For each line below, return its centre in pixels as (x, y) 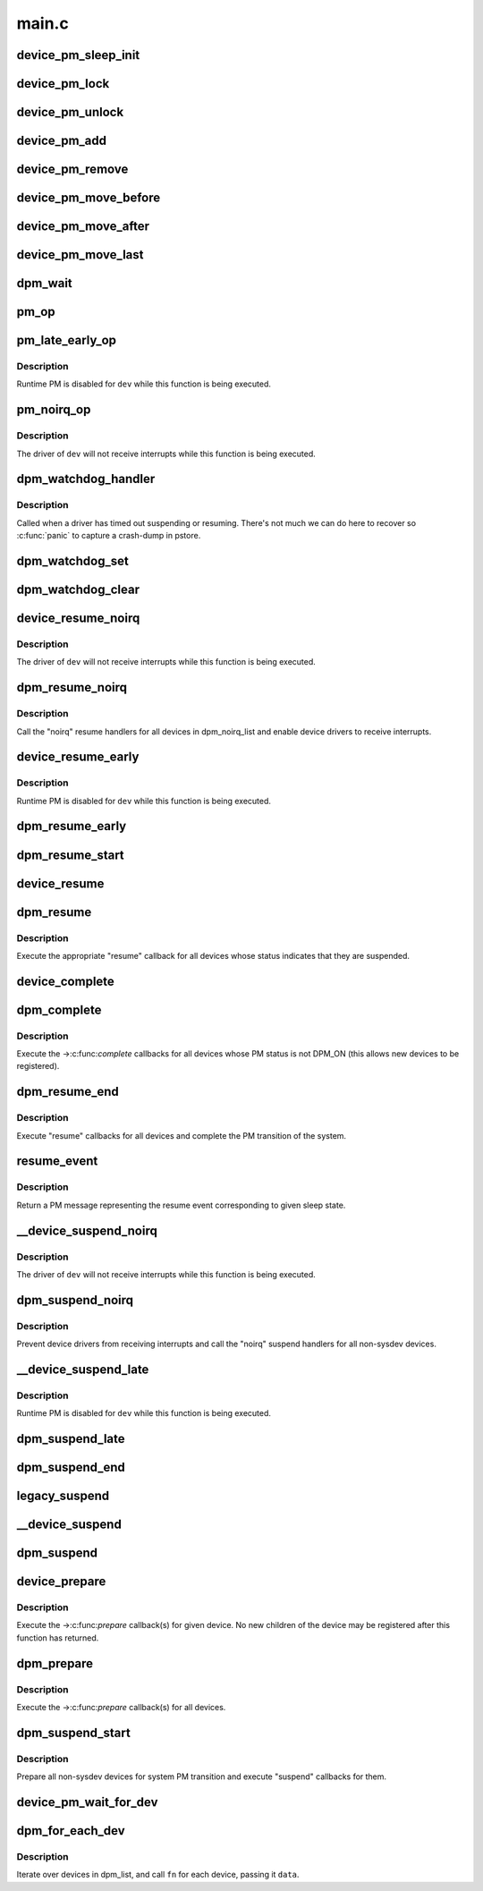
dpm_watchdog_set (72, 560)
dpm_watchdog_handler (86, 479)
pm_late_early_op (66, 340)
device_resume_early (78, 757)
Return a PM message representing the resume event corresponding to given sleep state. (181, 1205)
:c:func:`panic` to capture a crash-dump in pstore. (109, 536)
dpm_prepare (55, 1663)
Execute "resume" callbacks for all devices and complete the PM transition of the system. (182, 1135)
